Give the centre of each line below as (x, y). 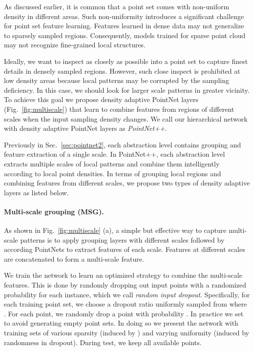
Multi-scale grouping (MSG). (54, 211)
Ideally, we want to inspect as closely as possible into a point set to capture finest (126, 61)
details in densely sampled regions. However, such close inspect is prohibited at (122, 71)
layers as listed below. (36, 192)
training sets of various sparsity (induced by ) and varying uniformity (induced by (127, 333)
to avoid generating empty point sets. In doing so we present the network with (121, 323)
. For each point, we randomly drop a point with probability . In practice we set (124, 313)
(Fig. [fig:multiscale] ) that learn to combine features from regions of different (119, 109)
